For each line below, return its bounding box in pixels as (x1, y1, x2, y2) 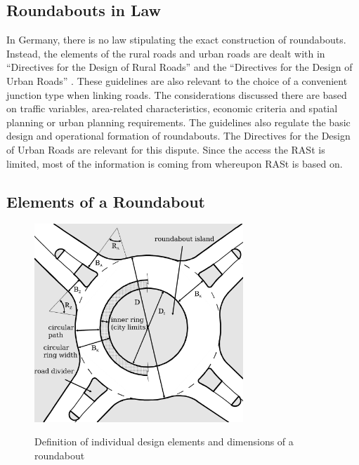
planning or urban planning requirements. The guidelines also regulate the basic (6, 114, 351, 129)
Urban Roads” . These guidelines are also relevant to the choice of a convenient (6, 73, 348, 88)
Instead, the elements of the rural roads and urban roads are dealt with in (6, 46, 325, 60)
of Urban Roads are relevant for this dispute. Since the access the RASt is (6, 142, 325, 156)
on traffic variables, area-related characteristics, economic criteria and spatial (6, 101, 338, 116)
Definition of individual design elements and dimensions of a (34, 434, 294, 449)
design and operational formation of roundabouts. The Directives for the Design (6, 128, 351, 143)
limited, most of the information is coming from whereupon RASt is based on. (6, 156, 343, 170)
